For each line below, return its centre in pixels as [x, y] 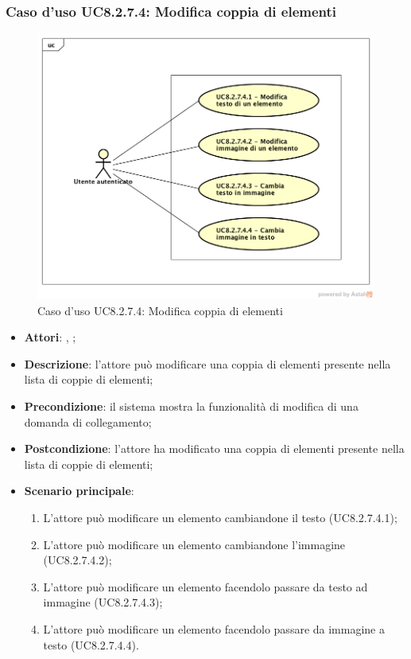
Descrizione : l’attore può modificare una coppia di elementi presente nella [207, 363]
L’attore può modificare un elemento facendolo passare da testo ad [205, 586]
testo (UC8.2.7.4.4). [91, 644]
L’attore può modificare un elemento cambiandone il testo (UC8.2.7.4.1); [220, 518]
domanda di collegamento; [88, 421]
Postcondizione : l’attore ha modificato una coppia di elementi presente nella [214, 448]
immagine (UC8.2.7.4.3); [103, 602]
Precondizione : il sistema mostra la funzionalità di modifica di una [191, 406]
